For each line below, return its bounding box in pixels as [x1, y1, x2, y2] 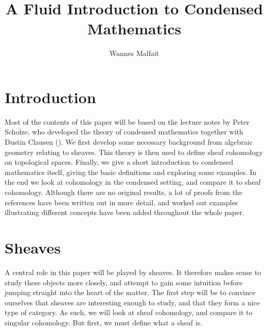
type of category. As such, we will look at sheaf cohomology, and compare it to [5, 307, 253, 318]
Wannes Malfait [109, 48, 159, 59]
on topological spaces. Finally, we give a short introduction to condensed [5, 157, 234, 167]
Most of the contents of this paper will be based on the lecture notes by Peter [5, 116, 250, 127]
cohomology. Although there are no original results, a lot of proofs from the [5, 187, 243, 197]
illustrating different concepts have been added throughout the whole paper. [5, 207, 244, 218]
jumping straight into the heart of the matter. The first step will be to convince [5, 287, 256, 298]
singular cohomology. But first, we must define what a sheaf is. [5, 317, 203, 327]
